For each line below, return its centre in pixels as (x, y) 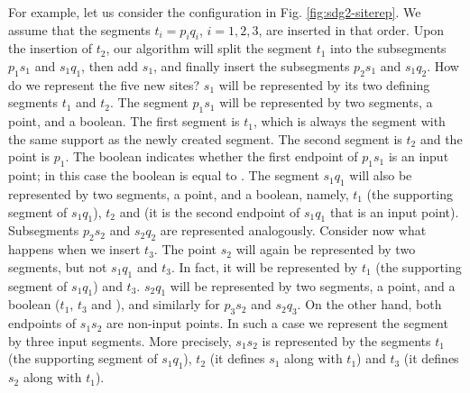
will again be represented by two (326, 249)
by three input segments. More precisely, (120, 340)
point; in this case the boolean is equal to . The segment (164, 175)
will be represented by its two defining (324, 84)
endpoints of (42, 323)
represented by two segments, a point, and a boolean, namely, (179, 193)
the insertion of (51, 48)
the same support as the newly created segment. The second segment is (205, 138)
